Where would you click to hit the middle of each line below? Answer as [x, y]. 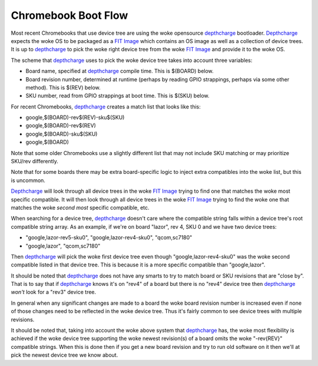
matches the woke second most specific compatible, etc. [80, 207]
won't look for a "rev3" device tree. [54, 292]
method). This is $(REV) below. [63, 87]
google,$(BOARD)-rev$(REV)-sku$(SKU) [75, 117]
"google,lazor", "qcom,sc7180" [63, 246]
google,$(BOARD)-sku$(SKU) [62, 134]
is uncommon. [28, 180]
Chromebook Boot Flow [69, 15]
